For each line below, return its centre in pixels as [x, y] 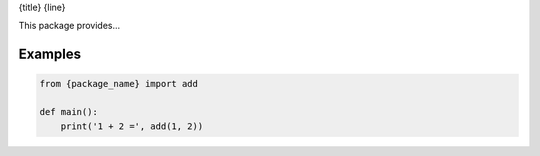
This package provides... [69, 26]
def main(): [69, 112]
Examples [50, 54]
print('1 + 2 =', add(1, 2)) [132, 126]
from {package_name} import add [119, 84]
